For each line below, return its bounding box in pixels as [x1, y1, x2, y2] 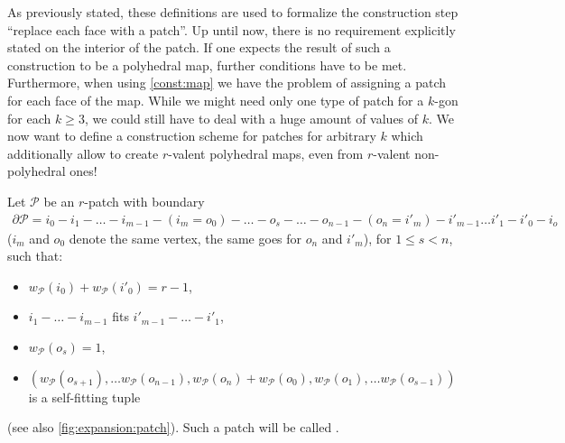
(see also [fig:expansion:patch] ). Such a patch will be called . [7, 418, 339, 437]
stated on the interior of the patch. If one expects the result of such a [7, 38, 391, 57]
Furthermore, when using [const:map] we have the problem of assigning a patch [7, 73, 447, 92]
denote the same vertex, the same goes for [69, 228, 302, 247]
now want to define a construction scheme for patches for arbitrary [7, 126, 376, 145]
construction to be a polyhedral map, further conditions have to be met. [7, 55, 407, 74]
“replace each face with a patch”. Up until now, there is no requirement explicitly [7, 20, 456, 39]
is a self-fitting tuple [28, 387, 141, 406]
